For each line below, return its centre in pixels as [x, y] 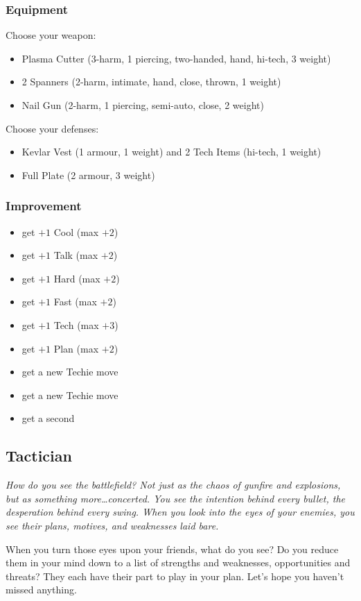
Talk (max [76, 255]
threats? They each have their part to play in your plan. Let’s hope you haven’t [175, 576]
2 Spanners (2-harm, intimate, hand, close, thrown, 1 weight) [151, 82]
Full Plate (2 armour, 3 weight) [88, 175]
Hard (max [77, 278]
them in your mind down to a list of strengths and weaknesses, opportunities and [178, 562]
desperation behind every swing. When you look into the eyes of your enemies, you [180, 512]
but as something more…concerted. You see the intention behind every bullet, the [175, 498]
